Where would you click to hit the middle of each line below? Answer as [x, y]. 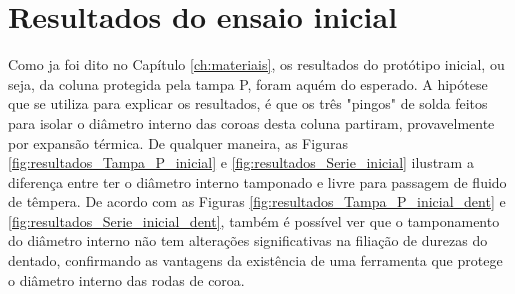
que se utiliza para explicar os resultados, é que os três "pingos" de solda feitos [248, 103]
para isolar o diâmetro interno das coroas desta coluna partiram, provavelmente [251, 122]
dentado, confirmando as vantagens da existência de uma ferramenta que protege [255, 260]
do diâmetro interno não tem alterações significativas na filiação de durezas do [248, 240]
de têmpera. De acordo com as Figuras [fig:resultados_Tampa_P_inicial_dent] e [257, 201]
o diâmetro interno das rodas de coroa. [126, 279]
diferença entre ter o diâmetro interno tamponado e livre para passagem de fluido [257, 181]
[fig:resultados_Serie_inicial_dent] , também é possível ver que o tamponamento [254, 220]
